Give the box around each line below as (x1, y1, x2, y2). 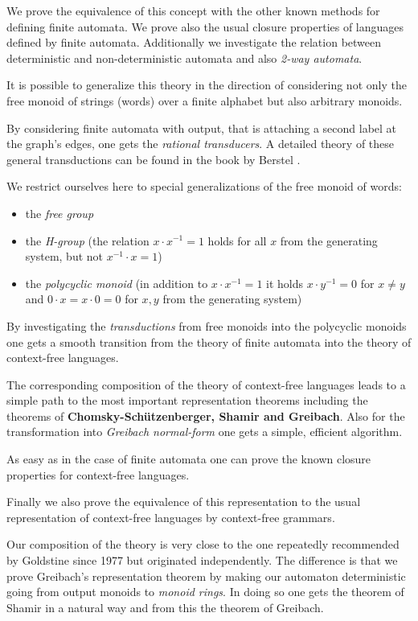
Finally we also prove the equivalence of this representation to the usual (6, 493, 361, 510)
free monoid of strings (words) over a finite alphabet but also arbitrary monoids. (6, 92, 403, 109)
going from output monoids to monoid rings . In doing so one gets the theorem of (6, 583, 404, 600)
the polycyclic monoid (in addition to (25, 274, 208, 291)
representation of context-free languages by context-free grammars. (6, 508, 335, 525)
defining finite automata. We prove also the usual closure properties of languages (6, 18, 404, 35)
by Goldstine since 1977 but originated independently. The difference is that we (6, 552, 398, 569)
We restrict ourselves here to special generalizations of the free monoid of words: (6, 178, 402, 195)
